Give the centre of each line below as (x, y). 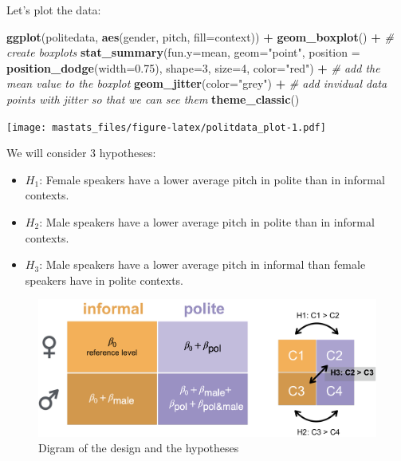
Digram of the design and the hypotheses (139, 448)
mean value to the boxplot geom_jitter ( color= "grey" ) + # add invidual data (197, 83)
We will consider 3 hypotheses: (81, 153)
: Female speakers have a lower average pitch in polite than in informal (212, 179)
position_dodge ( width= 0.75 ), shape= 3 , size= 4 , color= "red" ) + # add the (193, 67)
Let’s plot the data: (54, 10)
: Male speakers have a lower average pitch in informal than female (202, 264)
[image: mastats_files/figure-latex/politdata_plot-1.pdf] (166, 127)
